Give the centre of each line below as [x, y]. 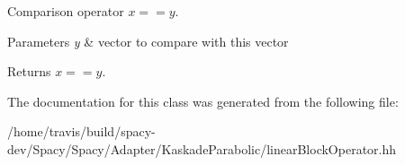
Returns [29, 71]
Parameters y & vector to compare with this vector [148, 41]
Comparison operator [66, 11]
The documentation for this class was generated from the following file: [203, 101]
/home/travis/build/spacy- [81, 131]
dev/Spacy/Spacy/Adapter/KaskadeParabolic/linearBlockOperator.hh [202, 148]
